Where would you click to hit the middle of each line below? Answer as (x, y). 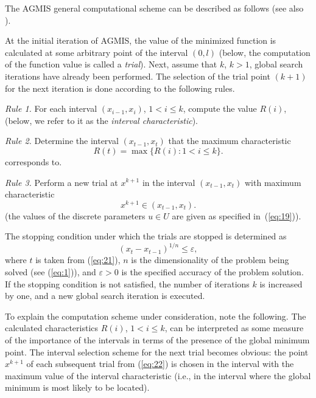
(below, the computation (265, 52)
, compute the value (220, 108)
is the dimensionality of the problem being (210, 260)
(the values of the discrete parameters (75, 215)
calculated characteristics (52, 328)
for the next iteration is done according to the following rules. (120, 88)
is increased (281, 283)
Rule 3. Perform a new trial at (61, 182)
